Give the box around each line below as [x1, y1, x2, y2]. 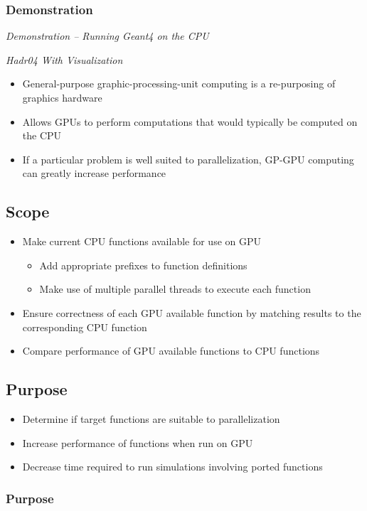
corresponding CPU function [22, 319, 147, 334]
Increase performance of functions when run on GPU [22, 435, 253, 450]
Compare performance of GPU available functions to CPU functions [22, 343, 320, 358]
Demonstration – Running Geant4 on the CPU [6, 28, 209, 43]
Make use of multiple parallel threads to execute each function [39, 281, 311, 296]
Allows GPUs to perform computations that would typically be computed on [22, 114, 358, 129]
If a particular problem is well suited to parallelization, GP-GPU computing [22, 151, 354, 166]
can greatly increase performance [22, 166, 166, 181]
